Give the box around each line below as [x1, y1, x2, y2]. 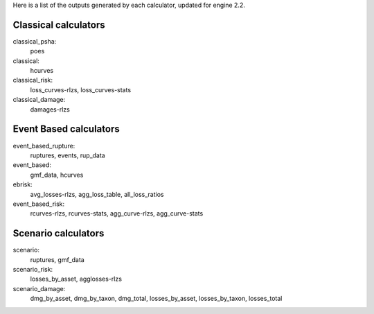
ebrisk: [12, 180, 33, 189]
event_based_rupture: [12, 141, 75, 150]
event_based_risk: [12, 200, 65, 208]
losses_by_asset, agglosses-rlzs [30, 274, 123, 284]
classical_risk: [12, 76, 53, 85]
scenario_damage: [12, 284, 66, 293]
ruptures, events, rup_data [30, 151, 105, 159]
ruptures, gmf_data [30, 255, 84, 263]
